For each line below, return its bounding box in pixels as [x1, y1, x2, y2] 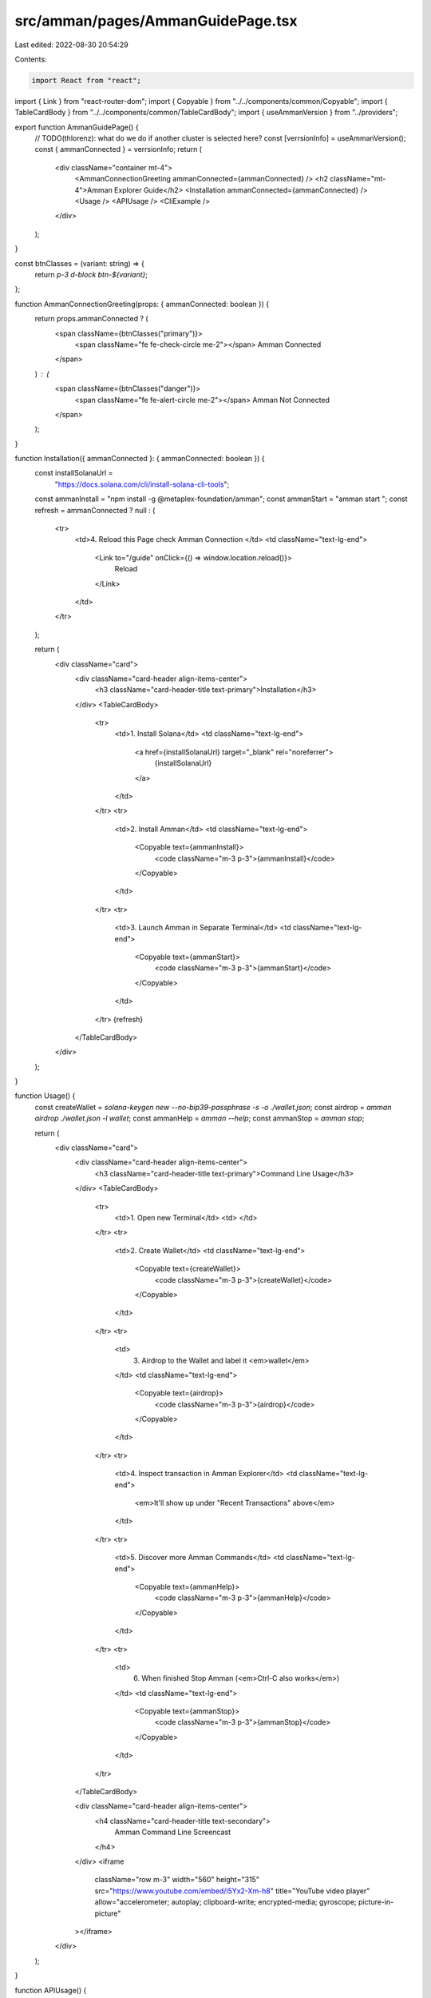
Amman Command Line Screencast [114, 1827, 231, 1837]
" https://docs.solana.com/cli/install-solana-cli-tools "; [54, 480, 230, 489]
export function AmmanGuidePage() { [14, 122, 139, 132]
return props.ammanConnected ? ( [34, 314, 148, 324]
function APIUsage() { [14, 1985, 87, 1995]
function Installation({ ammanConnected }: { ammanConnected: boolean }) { [14, 454, 265, 464]
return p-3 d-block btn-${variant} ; [34, 269, 148, 279]
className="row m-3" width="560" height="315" [94, 1875, 259, 1885]
